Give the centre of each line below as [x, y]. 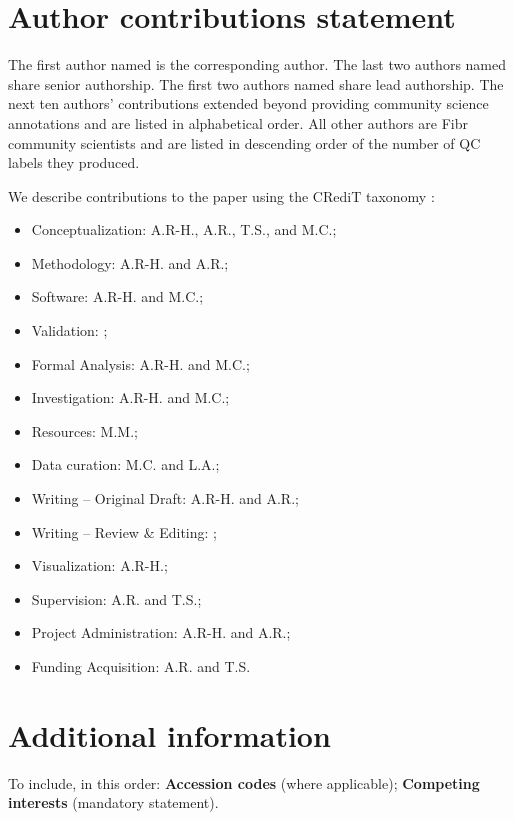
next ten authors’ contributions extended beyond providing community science [248, 103]
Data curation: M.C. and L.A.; [125, 464]
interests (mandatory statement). [113, 802]
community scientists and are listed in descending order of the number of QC [244, 142]
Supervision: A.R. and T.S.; [116, 598]
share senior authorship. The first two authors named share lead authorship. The [256, 83]
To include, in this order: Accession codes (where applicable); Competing [244, 782]
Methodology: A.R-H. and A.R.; [130, 262]
